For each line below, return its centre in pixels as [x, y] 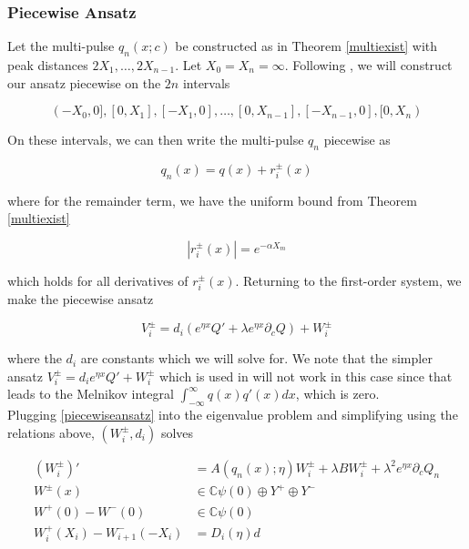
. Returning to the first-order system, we [348, 280]
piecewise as [357, 140]
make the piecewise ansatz [81, 299]
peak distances [48, 65]
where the [35, 358]
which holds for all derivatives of [98, 280]
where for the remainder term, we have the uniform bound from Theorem [212, 200]
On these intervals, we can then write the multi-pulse [156, 140]
